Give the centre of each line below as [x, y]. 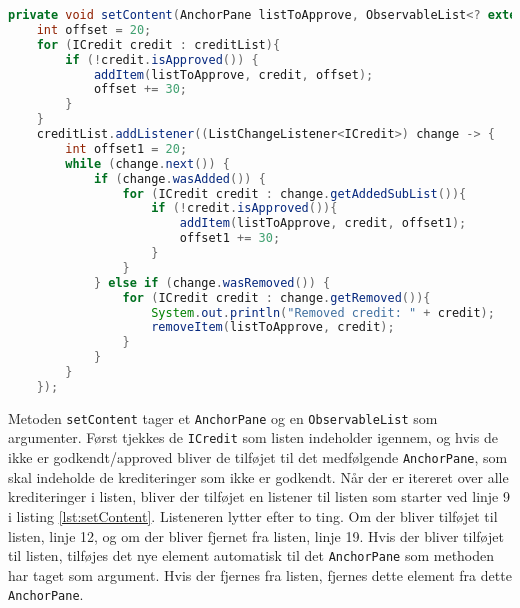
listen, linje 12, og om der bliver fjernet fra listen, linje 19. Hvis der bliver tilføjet [256, 535]
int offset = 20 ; [94, 29]
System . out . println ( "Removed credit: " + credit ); [323, 312]
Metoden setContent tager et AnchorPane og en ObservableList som [223, 417]
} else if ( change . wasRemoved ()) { [212, 282]
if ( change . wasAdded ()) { [179, 178]
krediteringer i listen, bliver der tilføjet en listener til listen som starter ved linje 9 [259, 496]
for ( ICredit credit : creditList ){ [158, 44]
